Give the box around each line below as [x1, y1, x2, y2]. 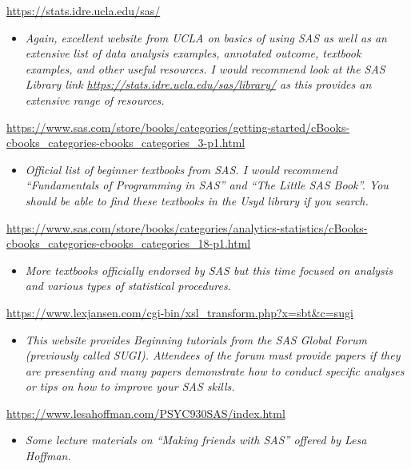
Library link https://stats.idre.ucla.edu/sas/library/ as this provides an [25, 76, 372, 93]
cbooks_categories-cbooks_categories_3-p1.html [6, 134, 245, 151]
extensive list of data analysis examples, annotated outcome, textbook [25, 45, 361, 62]
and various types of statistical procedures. [25, 277, 231, 294]
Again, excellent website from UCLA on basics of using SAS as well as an [25, 29, 387, 46]
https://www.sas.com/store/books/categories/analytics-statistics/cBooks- [6, 219, 368, 236]
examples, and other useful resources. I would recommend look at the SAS [25, 60, 385, 77]
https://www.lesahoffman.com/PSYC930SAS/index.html [6, 404, 285, 421]
